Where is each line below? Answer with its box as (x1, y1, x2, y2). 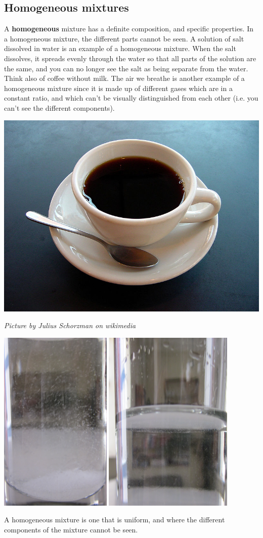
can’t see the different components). (4, 102, 115, 113)
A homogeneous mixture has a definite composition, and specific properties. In (4, 23, 254, 34)
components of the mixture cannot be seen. (4, 524, 138, 534)
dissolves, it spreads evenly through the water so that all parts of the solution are (4, 53, 256, 63)
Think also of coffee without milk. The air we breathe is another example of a (4, 73, 245, 83)
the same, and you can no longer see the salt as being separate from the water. (4, 63, 248, 73)
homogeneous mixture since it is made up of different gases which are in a (4, 82, 233, 93)
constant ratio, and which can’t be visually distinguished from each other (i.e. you (4, 93, 258, 103)
